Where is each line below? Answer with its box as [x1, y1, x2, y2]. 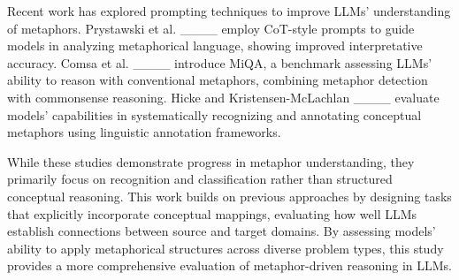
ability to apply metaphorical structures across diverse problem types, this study [7, 238, 444, 257]
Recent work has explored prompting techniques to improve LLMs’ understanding [7, 2, 451, 19]
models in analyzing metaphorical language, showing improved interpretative [7, 36, 423, 55]
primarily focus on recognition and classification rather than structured [7, 170, 393, 188]
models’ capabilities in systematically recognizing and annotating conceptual [7, 105, 422, 124]
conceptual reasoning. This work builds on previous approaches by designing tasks [7, 186, 452, 205]
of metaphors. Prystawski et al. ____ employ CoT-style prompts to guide [7, 19, 415, 37]
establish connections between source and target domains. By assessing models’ [7, 222, 436, 240]
